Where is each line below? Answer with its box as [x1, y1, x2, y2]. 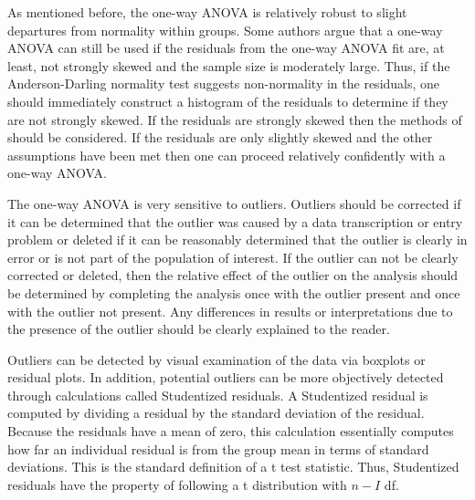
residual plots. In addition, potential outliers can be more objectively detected [7, 368, 444, 387]
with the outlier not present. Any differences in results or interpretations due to [7, 301, 453, 320]
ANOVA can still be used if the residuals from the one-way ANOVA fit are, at [7, 38, 445, 57]
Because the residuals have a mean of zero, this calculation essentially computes [7, 422, 454, 441]
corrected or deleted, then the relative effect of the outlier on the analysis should [7, 266, 459, 285]
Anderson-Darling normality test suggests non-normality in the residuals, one [7, 74, 440, 93]
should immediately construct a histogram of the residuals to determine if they [7, 91, 449, 110]
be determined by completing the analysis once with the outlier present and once [7, 283, 460, 302]
